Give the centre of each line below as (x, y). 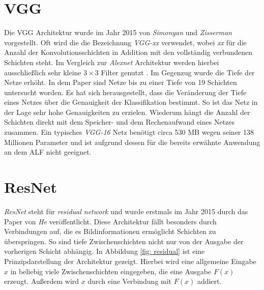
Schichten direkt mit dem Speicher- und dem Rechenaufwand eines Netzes (120, 122)
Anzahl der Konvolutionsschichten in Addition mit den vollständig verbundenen (128, 52)
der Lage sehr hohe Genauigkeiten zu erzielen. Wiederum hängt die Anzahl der (127, 112)
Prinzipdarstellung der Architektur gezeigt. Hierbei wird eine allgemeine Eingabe (130, 261)
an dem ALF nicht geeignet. (48, 152)
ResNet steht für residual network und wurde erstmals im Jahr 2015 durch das (126, 211)
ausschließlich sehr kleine (43, 72)
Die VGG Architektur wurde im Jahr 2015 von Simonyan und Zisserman (118, 32)
